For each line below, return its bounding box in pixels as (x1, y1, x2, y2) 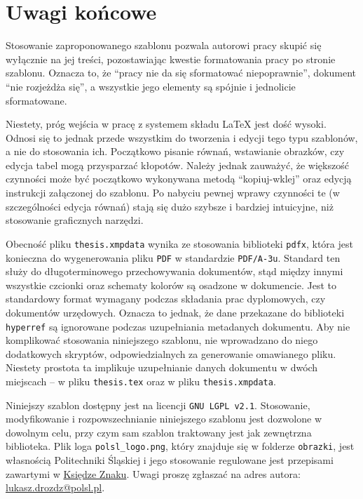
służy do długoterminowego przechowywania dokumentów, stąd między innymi (6, 264, 343, 279)
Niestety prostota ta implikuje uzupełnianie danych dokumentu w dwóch (6, 360, 318, 375)
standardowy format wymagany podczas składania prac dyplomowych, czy (6, 291, 326, 306)
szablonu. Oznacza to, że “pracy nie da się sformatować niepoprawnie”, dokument (6, 65, 357, 80)
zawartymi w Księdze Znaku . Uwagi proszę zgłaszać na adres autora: (6, 466, 301, 481)
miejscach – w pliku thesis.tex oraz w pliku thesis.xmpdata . (6, 373, 276, 388)
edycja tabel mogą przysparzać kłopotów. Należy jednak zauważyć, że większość (6, 157, 349, 172)
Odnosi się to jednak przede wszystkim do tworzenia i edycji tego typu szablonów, (6, 130, 358, 145)
